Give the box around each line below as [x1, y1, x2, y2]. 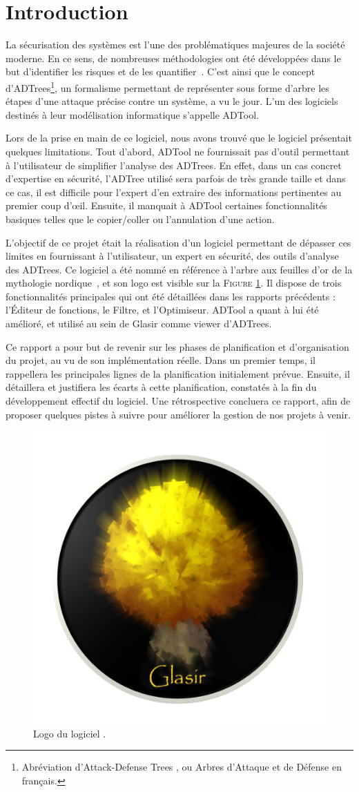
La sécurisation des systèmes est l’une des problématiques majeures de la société [6, 37, 345, 52]
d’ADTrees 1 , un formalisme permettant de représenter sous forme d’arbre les [6, 78, 329, 95]
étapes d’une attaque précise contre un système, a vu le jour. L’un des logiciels [6, 94, 338, 108]
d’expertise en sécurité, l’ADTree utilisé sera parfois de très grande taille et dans [6, 171, 346, 186]
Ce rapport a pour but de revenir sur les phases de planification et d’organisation [6, 339, 349, 354]
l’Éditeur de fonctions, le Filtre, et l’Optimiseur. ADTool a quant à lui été [6, 302, 319, 317]
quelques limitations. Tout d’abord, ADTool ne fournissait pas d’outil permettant [6, 144, 350, 158]
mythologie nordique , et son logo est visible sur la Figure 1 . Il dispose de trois [6, 276, 342, 290]
